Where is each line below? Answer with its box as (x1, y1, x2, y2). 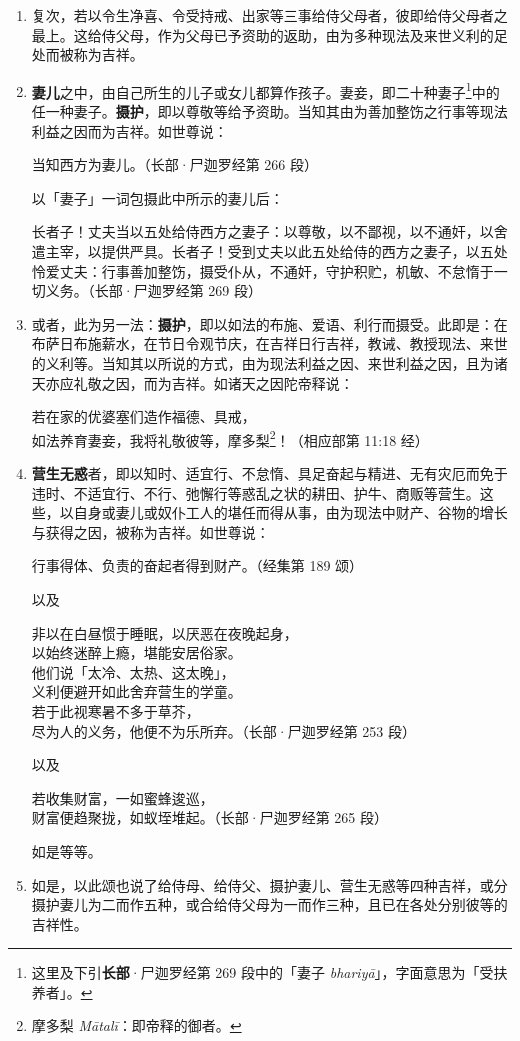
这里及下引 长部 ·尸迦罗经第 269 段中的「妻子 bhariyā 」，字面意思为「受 (31, 962, 494, 983)
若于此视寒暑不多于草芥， (31, 700, 200, 721)
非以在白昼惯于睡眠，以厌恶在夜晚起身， (31, 622, 298, 643)
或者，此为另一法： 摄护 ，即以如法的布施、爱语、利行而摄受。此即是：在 (31, 313, 508, 334)
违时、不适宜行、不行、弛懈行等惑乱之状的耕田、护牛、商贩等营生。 (31, 482, 480, 503)
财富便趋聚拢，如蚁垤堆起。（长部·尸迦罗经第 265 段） (31, 807, 389, 828)
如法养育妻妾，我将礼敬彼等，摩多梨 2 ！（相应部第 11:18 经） (31, 426, 429, 450)
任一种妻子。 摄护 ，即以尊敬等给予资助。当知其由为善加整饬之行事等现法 (31, 101, 508, 122)
